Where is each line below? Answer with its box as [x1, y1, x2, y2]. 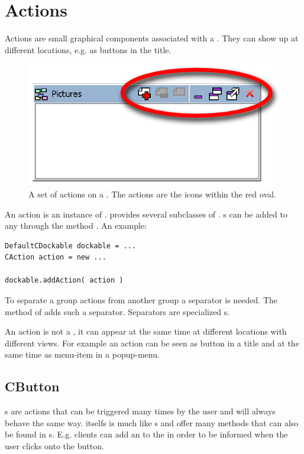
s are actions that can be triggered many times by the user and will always [5, 405, 276, 417]
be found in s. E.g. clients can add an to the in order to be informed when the [5, 428, 288, 440]
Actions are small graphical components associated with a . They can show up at [5, 32, 299, 44]
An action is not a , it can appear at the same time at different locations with [5, 325, 287, 338]
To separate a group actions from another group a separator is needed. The [5, 294, 278, 306]
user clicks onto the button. [5, 440, 104, 452]
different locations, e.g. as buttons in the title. [5, 43, 172, 56]
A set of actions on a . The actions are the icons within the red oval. [28, 187, 276, 200]
